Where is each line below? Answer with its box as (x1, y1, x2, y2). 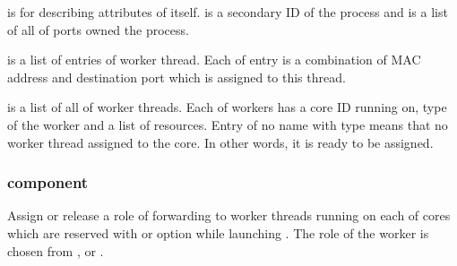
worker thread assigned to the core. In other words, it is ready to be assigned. (7, 133, 434, 151)
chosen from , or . (7, 241, 104, 260)
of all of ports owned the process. (7, 20, 189, 39)
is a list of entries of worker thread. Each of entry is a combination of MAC (7, 50, 421, 69)
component (7, 171, 89, 193)
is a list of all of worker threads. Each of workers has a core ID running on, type (7, 98, 447, 116)
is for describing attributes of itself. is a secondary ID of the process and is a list (7, 3, 448, 21)
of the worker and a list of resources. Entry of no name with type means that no (7, 115, 448, 133)
